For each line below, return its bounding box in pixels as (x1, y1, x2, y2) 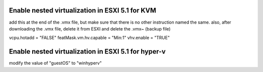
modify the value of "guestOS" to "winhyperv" (9, 60, 102, 66)
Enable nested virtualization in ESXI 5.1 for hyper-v (9, 47, 166, 56)
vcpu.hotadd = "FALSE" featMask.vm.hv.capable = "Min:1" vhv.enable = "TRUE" (9, 35, 170, 41)
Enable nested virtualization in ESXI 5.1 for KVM (9, 6, 156, 14)
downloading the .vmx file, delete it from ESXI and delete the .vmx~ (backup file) (9, 26, 171, 31)
